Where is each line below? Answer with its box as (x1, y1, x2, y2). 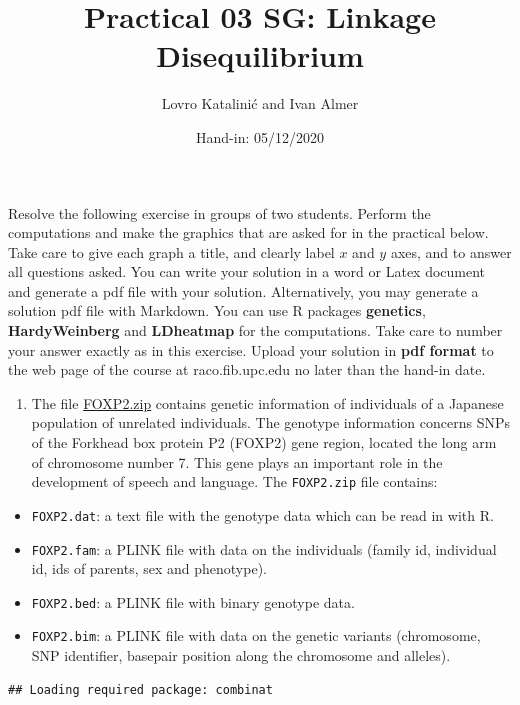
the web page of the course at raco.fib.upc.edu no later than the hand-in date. (8, 359, 486, 380)
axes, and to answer (390, 241, 512, 262)
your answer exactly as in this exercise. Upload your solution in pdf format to (8, 339, 494, 360)
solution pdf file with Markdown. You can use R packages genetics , (8, 300, 426, 321)
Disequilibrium (156, 35, 364, 76)
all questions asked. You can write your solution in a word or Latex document (8, 261, 486, 282)
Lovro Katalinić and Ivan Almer (161, 93, 359, 114)
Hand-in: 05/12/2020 (196, 126, 324, 147)
